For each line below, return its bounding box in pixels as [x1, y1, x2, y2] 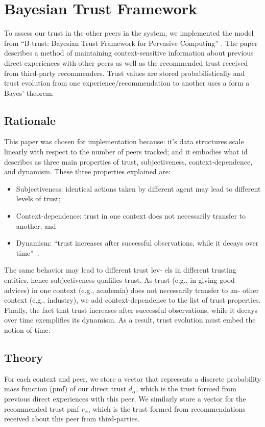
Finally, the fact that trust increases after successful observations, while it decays [4, 304, 258, 315]
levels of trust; [16, 193, 61, 204]
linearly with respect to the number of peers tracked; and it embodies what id [4, 146, 248, 157]
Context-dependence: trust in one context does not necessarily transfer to [16, 210, 246, 221]
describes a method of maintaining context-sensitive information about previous [4, 47, 254, 58]
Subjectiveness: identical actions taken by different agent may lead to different [16, 183, 261, 194]
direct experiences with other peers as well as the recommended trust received [4, 57, 248, 68]
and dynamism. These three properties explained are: [4, 166, 171, 177]
